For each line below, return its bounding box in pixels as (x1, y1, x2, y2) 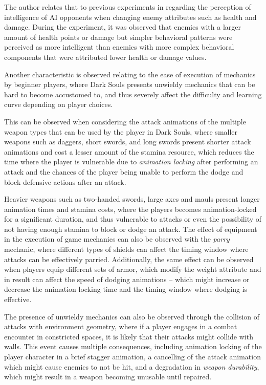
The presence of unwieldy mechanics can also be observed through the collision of (4, 311, 260, 322)
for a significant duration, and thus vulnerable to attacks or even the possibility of (4, 213, 262, 224)
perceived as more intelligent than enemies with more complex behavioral (4, 41, 234, 52)
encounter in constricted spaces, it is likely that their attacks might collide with (4, 331, 253, 341)
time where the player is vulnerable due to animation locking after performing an (4, 156, 258, 167)
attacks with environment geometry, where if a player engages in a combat (4, 321, 237, 332)
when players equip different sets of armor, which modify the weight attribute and (4, 264, 261, 274)
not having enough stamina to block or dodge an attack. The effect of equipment (4, 223, 257, 234)
